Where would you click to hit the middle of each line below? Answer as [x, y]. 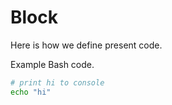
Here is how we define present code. [86, 45]
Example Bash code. [52, 64]
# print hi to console [57, 82]
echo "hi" [31, 92]
